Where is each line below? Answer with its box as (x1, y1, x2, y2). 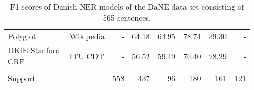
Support (8, 73, 36, 84)
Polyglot (8, 30, 37, 42)
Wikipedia (69, 30, 105, 42)
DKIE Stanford (8, 45, 60, 56)
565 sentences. (103, 12, 151, 23)
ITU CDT (69, 50, 104, 61)
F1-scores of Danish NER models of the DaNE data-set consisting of (10, 1, 244, 12)
